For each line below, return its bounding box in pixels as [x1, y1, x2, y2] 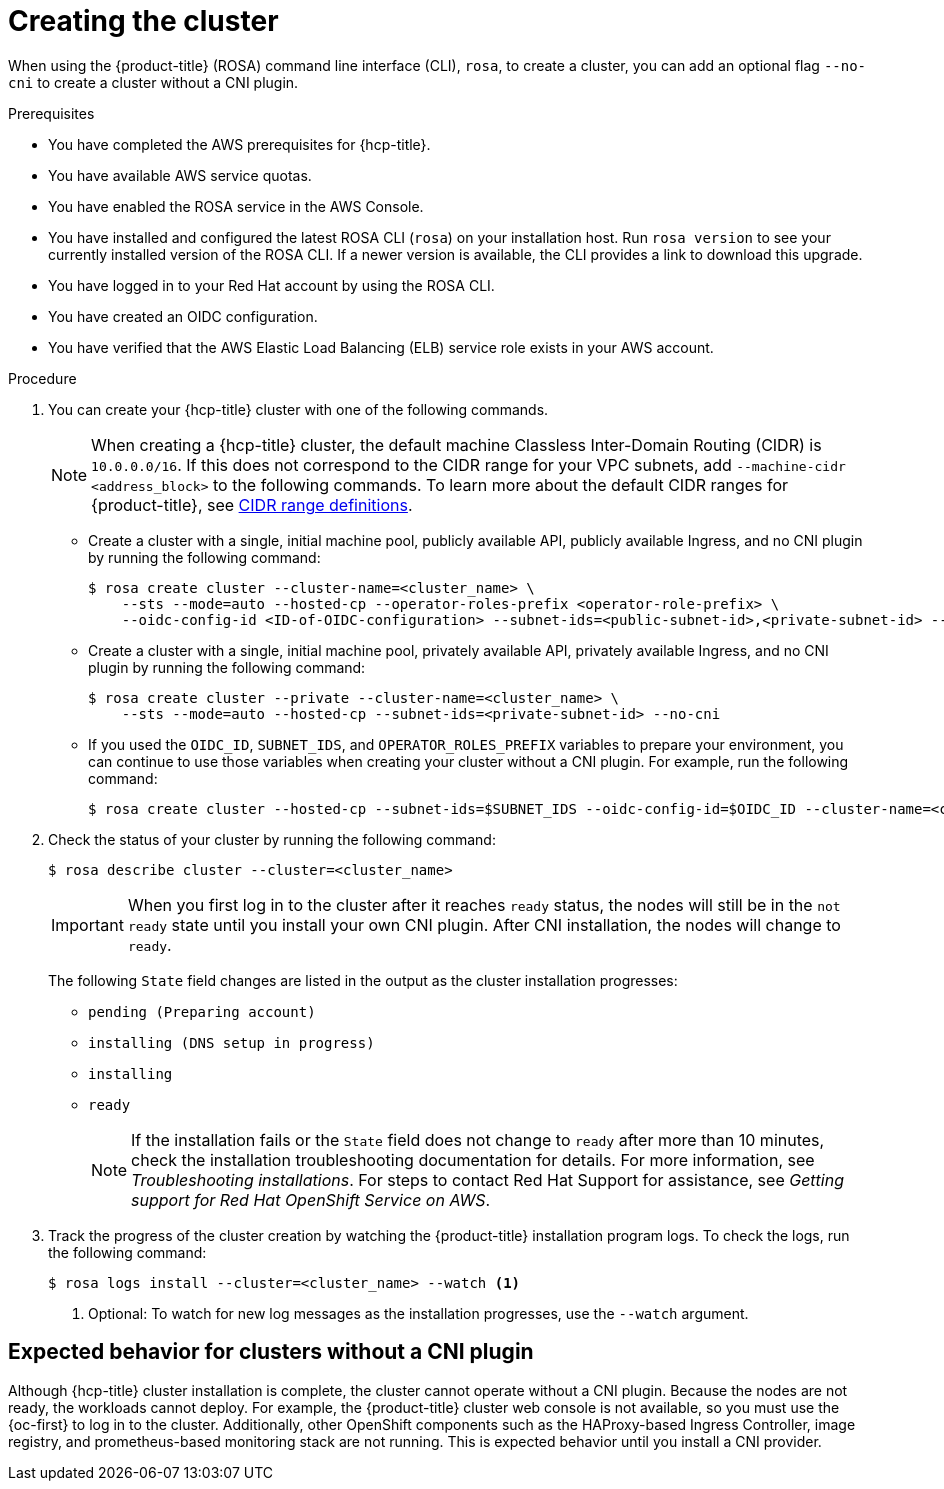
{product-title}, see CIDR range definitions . [91, 494, 413, 515]
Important [51, 914, 124, 935]
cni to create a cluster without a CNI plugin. [8, 73, 299, 91]
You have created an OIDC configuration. [48, 307, 318, 325]
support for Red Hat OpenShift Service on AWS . [131, 1189, 491, 1210]
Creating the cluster [8, 4, 279, 38]
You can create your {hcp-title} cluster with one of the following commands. [48, 400, 549, 418]
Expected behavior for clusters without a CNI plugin [8, 1339, 534, 1365]
